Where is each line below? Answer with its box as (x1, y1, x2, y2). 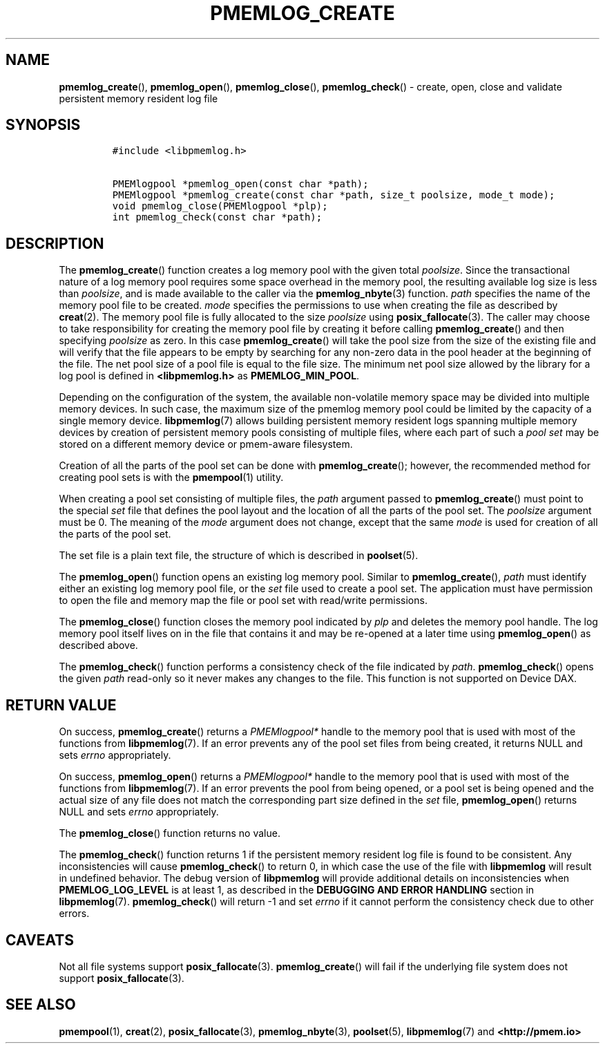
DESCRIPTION (6, 234, 104, 252)
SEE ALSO (6, 996, 76, 1014)
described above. (59, 639, 138, 652)
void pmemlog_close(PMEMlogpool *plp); (112, 200, 328, 212)
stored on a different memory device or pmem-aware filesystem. (59, 438, 353, 451)
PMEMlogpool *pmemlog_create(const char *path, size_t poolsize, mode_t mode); (112, 189, 555, 201)
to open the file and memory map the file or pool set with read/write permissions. (59, 594, 428, 607)
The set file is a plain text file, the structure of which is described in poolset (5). (59, 549, 419, 562)
